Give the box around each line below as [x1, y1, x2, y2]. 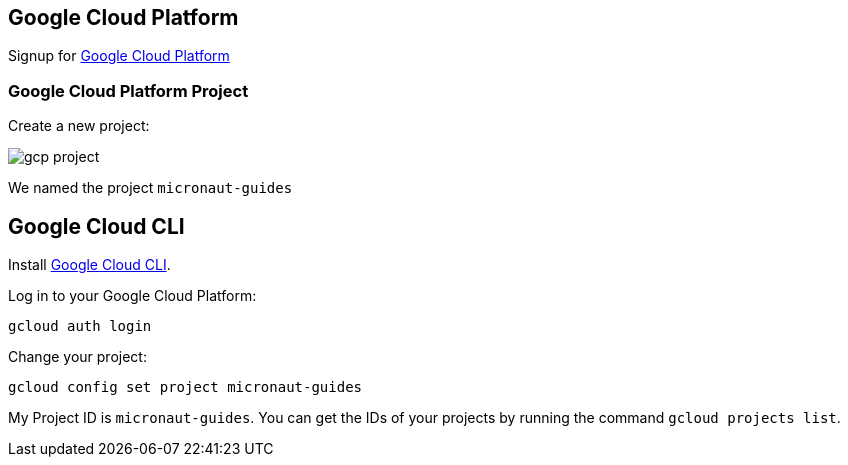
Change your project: [8, 348, 147, 366]
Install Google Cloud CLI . [8, 256, 171, 274]
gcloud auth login [8, 318, 152, 335]
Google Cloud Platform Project [8, 80, 249, 101]
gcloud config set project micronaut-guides [8, 379, 363, 396]
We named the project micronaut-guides [8, 179, 293, 197]
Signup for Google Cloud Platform [8, 47, 230, 65]
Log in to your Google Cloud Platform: [8, 287, 257, 305]
